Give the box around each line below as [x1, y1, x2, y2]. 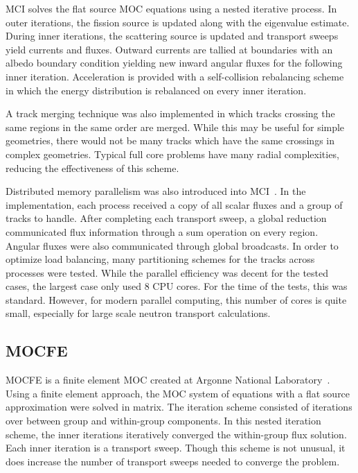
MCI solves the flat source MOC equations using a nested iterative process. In [6, 1, 337, 15]
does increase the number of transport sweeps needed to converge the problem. [6, 454, 340, 468]
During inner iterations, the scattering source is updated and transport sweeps [6, 28, 339, 43]
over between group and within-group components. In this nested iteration [6, 413, 321, 428]
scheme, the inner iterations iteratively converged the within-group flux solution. [6, 427, 347, 441]
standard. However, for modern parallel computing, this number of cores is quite [6, 292, 347, 307]
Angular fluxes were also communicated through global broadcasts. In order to [6, 238, 339, 252]
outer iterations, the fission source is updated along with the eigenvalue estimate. [6, 15, 350, 29]
